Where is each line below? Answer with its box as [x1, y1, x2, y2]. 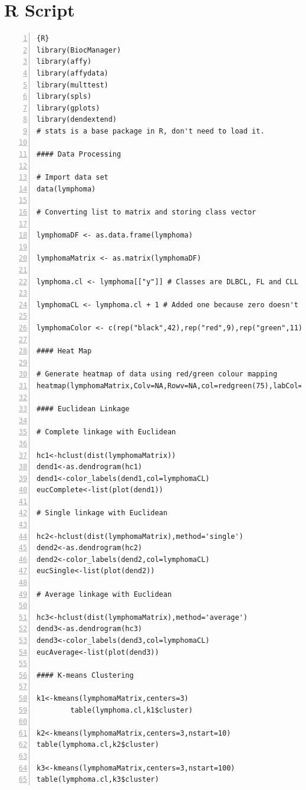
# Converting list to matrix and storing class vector [37, 208, 256, 217]
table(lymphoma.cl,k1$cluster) [70, 706, 193, 714]
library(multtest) [37, 80, 108, 89]
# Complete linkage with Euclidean [37, 428, 176, 437]
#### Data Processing [37, 150, 121, 159]
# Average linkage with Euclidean [37, 590, 172, 599]
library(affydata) [37, 69, 108, 77]
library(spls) [37, 92, 92, 101]
